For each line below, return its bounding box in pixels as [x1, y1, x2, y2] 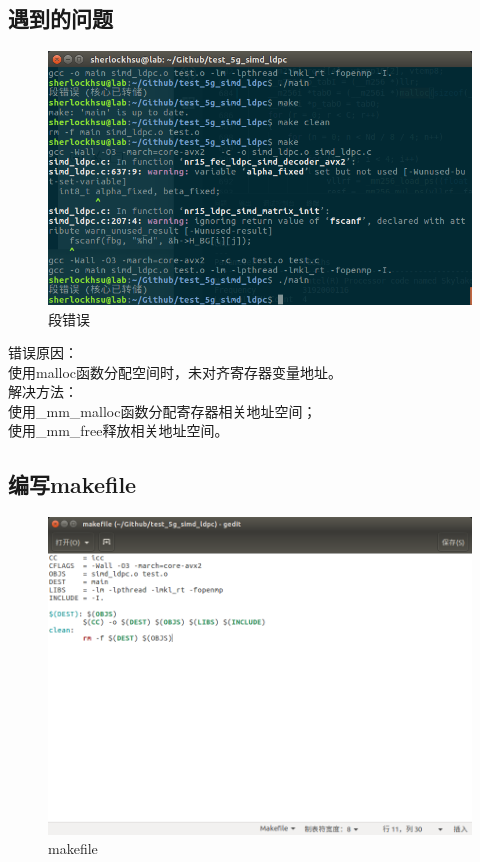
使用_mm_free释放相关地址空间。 [8, 420, 229, 441]
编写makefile [8, 469, 137, 500]
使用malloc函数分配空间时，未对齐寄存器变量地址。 [8, 361, 343, 382]
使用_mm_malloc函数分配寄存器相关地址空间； [8, 400, 317, 421]
